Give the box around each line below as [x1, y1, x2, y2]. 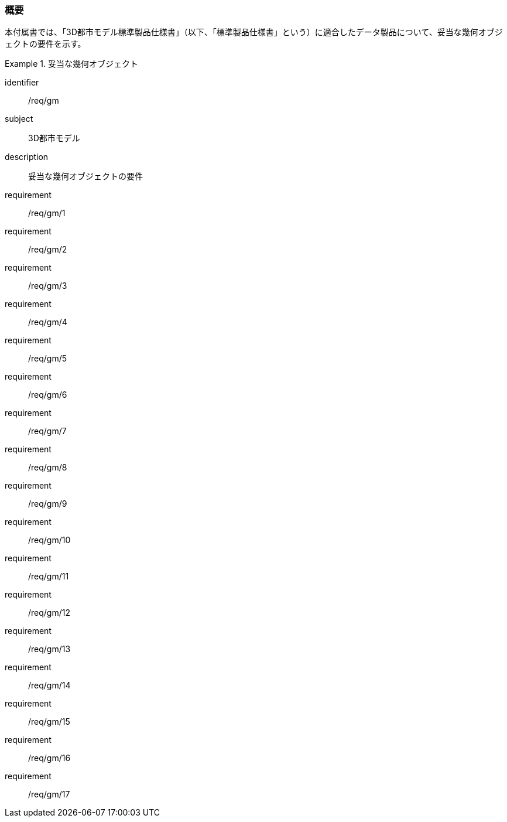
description [5, 152, 49, 162]
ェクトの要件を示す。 [5, 39, 86, 49]
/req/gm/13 [28, 644, 71, 654]
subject [5, 114, 33, 124]
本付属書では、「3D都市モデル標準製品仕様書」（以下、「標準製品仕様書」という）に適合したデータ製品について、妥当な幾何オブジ [5, 27, 503, 37]
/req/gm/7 [28, 426, 67, 436]
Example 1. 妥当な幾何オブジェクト [5, 59, 138, 69]
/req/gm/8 [28, 462, 67, 473]
